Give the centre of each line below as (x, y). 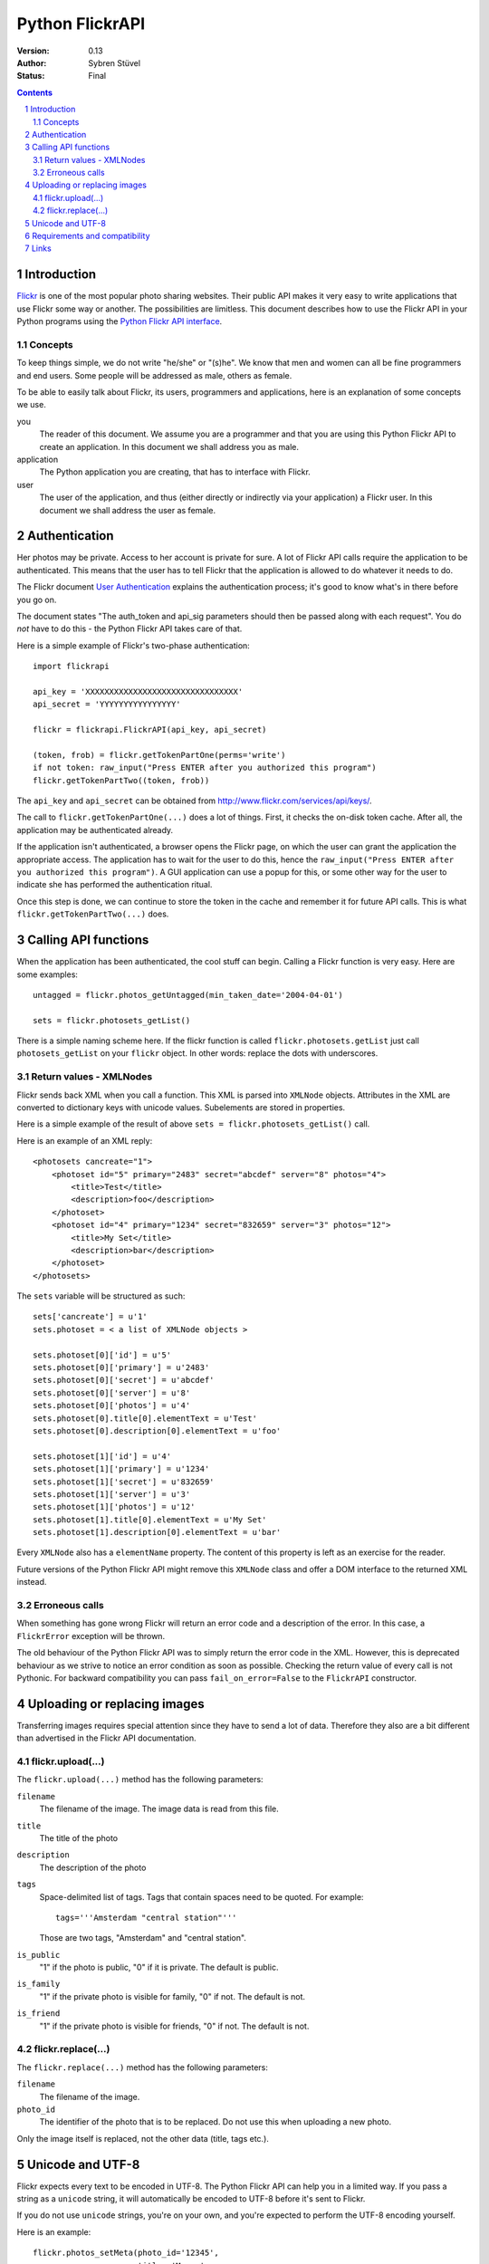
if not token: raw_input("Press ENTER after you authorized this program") (205, 768)
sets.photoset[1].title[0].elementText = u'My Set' (150, 1520)
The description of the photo (93, 1867)
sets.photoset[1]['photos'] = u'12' (114, 1507)
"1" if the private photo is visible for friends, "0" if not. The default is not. (174, 2026)
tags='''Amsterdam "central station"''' (146, 1917)
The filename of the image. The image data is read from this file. (159, 1809)
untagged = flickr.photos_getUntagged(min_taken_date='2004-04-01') (188, 995)
